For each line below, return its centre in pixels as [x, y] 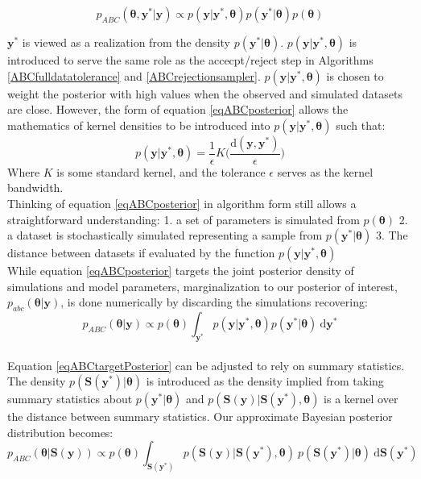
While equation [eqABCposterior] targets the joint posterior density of [181, 271]
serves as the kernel [325, 171]
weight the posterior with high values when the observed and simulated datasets [205, 93]
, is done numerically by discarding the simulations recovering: [214, 302]
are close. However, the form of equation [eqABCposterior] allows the [178, 109]
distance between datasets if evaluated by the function [141, 253]
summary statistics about [70, 399]
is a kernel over [361, 399]
